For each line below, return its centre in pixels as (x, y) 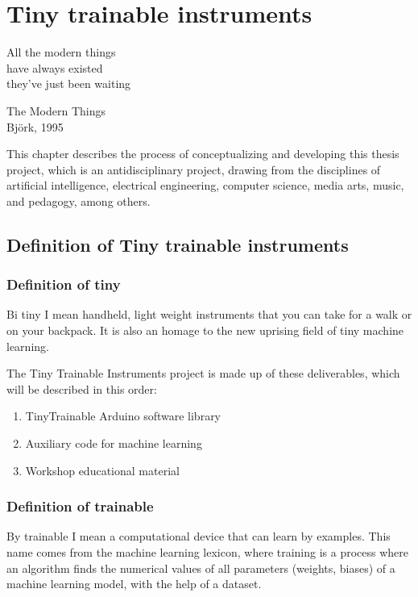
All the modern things (61, 52)
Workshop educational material (102, 470)
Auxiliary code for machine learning (114, 443)
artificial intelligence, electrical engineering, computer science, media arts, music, (205, 185)
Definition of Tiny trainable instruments (178, 244)
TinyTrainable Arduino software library (123, 416)
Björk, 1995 (35, 126)
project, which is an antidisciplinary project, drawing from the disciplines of (194, 169)
